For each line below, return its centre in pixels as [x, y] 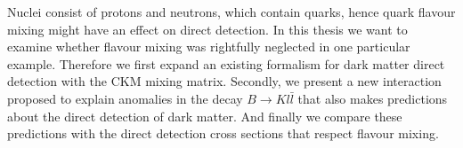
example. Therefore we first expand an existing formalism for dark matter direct [226, 63]
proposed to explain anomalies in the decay [125, 98]
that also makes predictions [373, 98]
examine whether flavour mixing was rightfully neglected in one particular [209, 47]
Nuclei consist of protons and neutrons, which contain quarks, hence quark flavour [231, 12]
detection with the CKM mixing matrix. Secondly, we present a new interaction [224, 81]
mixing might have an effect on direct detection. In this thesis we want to [207, 29]
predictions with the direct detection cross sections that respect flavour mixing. [223, 133]
